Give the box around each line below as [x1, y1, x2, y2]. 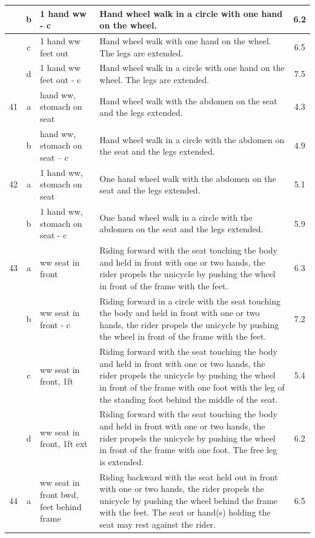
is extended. [99, 455, 144, 468]
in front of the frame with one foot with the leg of [99, 380, 285, 393]
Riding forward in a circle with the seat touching [99, 294, 281, 307]
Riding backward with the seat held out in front [99, 470, 278, 483]
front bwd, [39, 488, 79, 501]
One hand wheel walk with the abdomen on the [99, 172, 276, 184]
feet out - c [39, 73, 81, 86]
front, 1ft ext [39, 437, 88, 450]
